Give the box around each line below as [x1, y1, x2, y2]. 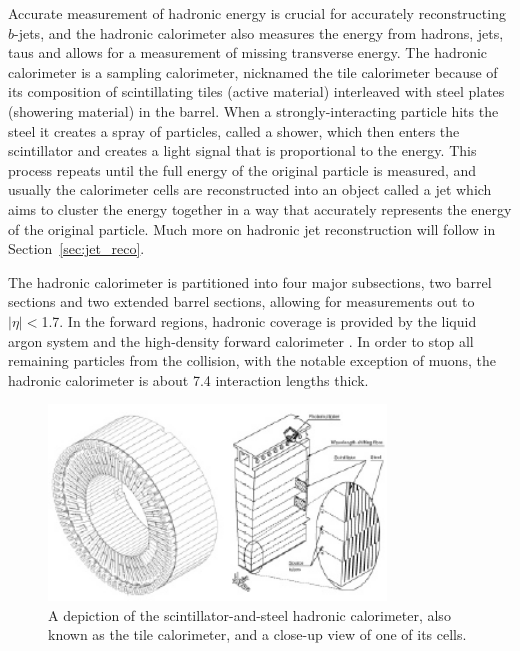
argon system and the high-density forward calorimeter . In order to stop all [8, 330, 474, 351]
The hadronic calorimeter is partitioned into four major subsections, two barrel [8, 271, 492, 292]
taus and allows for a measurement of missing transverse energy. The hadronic [8, 42, 488, 63]
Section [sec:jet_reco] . [8, 238, 145, 259]
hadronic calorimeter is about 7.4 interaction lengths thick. [8, 369, 369, 390]
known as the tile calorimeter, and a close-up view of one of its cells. [48, 624, 467, 645]
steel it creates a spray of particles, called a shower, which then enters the [8, 120, 460, 141]
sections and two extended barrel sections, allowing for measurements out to [8, 291, 475, 312]
